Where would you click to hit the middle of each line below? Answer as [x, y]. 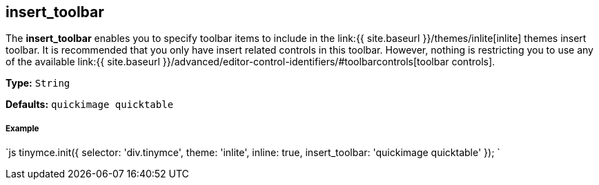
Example [22, 128]
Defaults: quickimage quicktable [90, 105]
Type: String [38, 83]
